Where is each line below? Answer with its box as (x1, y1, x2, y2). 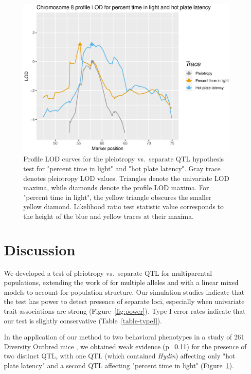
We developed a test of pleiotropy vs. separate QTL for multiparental (4, 267, 212, 278)
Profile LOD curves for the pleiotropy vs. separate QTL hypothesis (23, 154, 224, 164)
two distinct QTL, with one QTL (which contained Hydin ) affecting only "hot (4, 351, 235, 361)
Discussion (4, 239, 75, 259)
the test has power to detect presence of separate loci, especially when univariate (4, 296, 245, 306)
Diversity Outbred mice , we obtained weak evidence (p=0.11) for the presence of (4, 341, 247, 351)
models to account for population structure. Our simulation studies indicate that (4, 286, 245, 297)
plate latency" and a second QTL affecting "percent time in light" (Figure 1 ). (4, 360, 234, 370)
